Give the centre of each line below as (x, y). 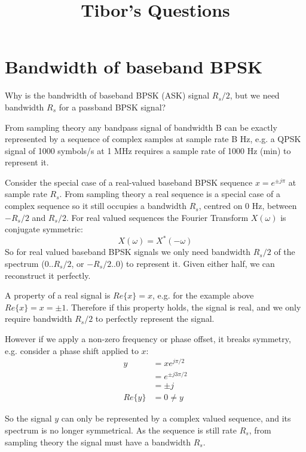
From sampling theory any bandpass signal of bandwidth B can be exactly (141, 127)
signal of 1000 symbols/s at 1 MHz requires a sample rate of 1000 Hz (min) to (148, 150)
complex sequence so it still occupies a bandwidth (96, 206)
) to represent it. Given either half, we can (197, 263)
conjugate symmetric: (44, 229)
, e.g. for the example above (203, 295)
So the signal (28, 418)
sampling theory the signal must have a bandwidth (98, 442)
